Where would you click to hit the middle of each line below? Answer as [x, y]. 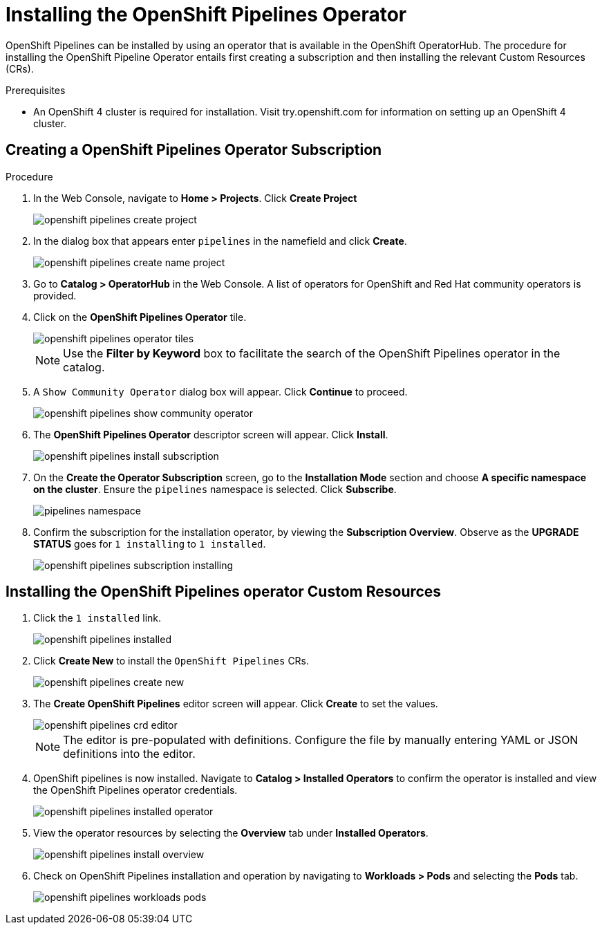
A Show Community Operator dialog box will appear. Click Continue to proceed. [220, 391]
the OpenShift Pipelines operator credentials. [135, 790]
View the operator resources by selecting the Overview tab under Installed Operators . [231, 833]
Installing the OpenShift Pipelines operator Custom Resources [224, 592]
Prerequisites [36, 90]
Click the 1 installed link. [97, 618]
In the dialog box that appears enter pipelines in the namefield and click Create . [220, 241]
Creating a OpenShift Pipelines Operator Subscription [194, 150]
